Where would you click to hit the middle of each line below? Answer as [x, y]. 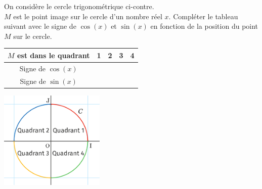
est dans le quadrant [53, 55]
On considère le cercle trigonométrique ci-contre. [79, 6]
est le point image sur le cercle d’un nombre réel [88, 16]
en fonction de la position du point [204, 26]
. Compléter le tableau [203, 16]
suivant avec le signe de [40, 26]
